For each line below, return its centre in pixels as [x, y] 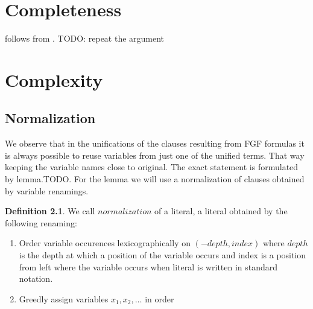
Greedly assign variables [64, 298]
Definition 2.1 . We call [50, 211]
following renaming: [41, 222]
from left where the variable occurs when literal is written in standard [148, 266]
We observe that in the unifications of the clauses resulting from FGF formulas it [155, 143]
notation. [36, 279]
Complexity [54, 79]
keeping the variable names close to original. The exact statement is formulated [152, 167]
